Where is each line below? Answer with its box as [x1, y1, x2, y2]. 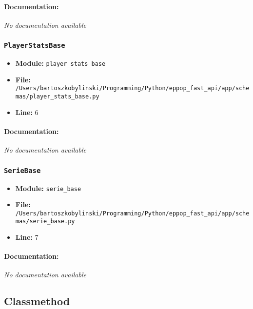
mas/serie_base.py [15, 218, 75, 225]
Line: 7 [15, 232, 39, 242]
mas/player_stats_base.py [15, 93, 99, 100]
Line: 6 [15, 107, 39, 117]
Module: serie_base [15, 183, 81, 193]
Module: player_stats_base [15, 58, 106, 68]
